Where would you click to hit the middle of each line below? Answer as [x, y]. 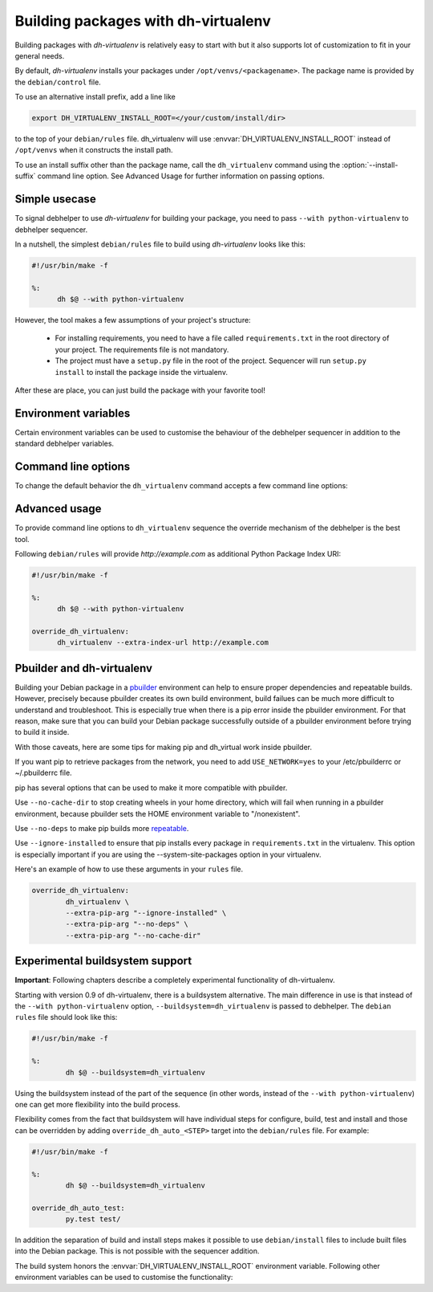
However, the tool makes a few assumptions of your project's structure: [133, 320]
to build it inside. [42, 732]
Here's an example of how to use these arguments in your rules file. [129, 869]
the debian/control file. [58, 82]
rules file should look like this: [66, 1017]
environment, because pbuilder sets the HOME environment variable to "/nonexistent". [158, 813]
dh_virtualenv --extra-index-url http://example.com [163, 643]
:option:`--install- [370, 165]
